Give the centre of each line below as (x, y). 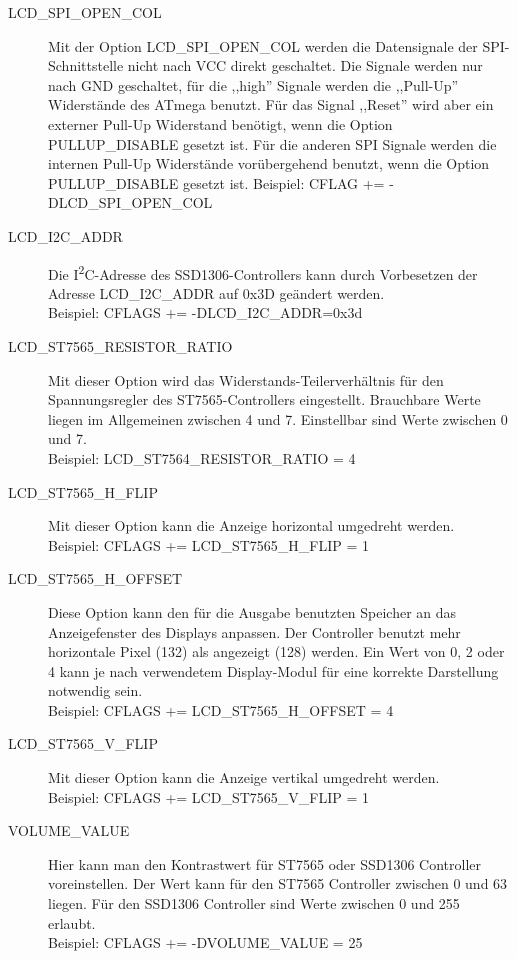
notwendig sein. (95, 690)
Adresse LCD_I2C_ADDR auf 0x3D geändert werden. (216, 292)
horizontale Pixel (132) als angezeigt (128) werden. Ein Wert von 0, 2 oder (276, 651)
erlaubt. (72, 922)
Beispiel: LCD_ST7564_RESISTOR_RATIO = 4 (202, 457)
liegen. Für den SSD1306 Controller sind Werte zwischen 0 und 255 (254, 903)
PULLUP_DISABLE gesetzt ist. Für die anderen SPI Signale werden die (272, 143)
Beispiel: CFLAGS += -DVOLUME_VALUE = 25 (205, 942)
